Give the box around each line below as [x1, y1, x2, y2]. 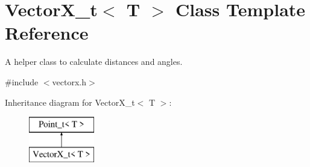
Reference [5, 20, 89, 45]
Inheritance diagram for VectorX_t [5, 96, 135, 108]
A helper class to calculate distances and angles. [5, 55, 183, 68]
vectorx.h [52, 75, 86, 88]
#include [5, 75, 39, 88]
